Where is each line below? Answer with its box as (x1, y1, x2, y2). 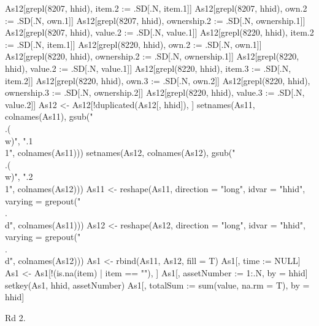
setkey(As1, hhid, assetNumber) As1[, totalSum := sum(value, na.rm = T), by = (5, 278, 310, 291)
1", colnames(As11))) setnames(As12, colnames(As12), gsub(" (5, 146, 236, 159)
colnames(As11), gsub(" (5, 110, 93, 123)
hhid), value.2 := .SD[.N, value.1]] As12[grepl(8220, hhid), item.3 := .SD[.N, (5, 61, 291, 74)
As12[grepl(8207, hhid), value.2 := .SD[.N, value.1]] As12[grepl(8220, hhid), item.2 (5, 26, 314, 39)
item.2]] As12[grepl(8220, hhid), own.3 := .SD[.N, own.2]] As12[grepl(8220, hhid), (5, 74, 310, 87)
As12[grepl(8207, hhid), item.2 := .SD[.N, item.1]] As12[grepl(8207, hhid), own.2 (5, 2, 307, 14)
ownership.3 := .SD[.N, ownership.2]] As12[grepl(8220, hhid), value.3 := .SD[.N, (5, 86, 305, 99)
